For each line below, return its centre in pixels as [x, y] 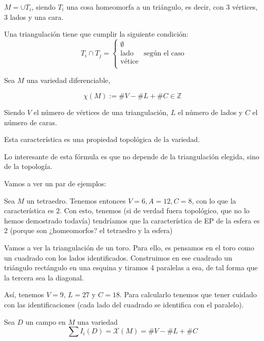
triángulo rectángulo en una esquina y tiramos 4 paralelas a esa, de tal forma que [131, 267]
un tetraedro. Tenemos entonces [76, 200]
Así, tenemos [24, 294]
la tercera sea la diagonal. [44, 277]
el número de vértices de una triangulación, [101, 112]
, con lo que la [214, 200]
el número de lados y [210, 112]
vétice [129, 62]
